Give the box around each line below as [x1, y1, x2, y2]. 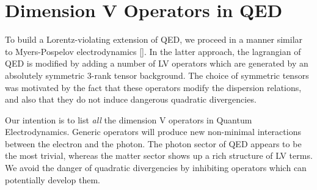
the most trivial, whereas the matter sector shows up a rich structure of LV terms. [5, 149, 313, 162]
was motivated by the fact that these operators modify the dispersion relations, [5, 81, 302, 93]
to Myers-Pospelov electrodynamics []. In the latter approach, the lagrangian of [5, 45, 301, 57]
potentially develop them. [5, 173, 100, 186]
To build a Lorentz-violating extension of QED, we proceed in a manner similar [5, 33, 303, 46]
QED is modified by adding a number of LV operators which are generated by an [5, 57, 308, 70]
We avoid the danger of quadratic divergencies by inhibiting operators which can [5, 161, 307, 174]
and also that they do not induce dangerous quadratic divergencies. [5, 93, 257, 106]
